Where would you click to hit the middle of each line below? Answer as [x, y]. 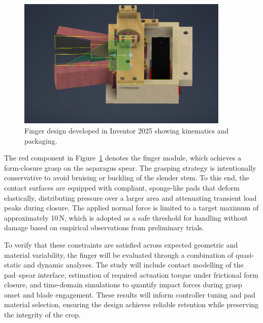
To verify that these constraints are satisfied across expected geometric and [121, 244]
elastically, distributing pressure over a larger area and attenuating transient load [130, 197]
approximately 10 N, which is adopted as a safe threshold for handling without [126, 217]
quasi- [245, 254]
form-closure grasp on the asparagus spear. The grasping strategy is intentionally [130, 167]
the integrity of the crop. [42, 315]
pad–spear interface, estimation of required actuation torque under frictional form [131, 274]
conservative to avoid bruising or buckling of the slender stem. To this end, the [127, 178]
